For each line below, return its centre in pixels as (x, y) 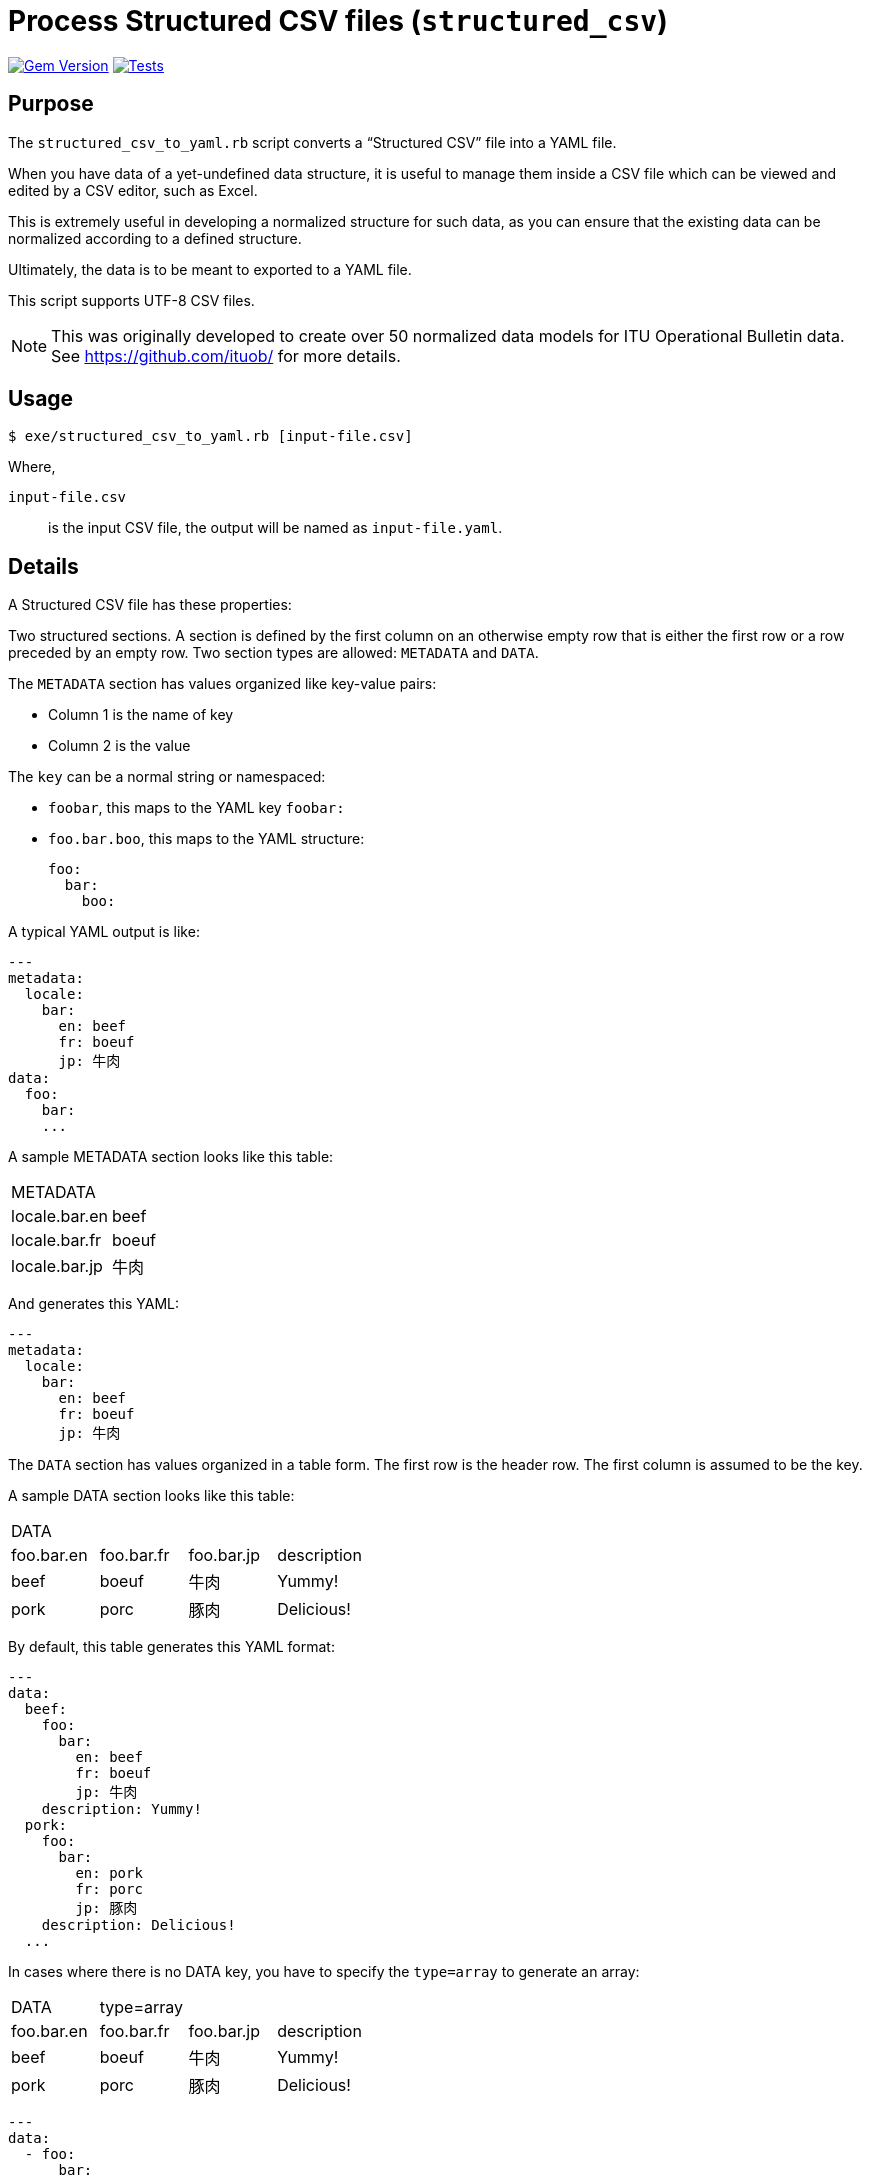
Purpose (51, 104)
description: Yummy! (121, 1809)
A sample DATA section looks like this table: (151, 1496)
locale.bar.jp (57, 1266)
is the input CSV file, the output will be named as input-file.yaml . (275, 528)
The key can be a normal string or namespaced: (167, 777)
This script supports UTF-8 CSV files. (131, 300)
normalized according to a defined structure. (155, 238)
